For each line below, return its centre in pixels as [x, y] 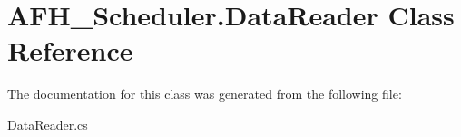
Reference [70, 50]
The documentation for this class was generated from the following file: [205, 94]
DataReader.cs [48, 124]
